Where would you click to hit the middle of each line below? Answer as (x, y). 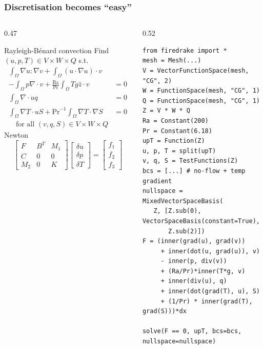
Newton (16, 135)
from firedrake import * (185, 50)
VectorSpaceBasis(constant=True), (201, 221)
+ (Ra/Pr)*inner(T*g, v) (203, 271)
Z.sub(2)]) (187, 231)
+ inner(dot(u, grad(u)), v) (210, 251)
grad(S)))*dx (164, 311)
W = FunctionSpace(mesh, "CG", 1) (201, 91)
